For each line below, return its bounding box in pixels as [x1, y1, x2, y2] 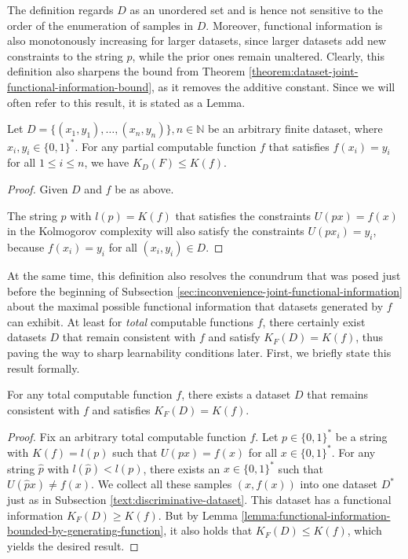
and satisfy [208, 329, 260, 345]
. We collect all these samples [91, 476, 232, 492]
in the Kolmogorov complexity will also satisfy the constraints [7, 222, 304, 239]
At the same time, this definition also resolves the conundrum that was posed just [7, 267, 401, 284]
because [7, 239, 45, 256]
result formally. [7, 359, 80, 376]
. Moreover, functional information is [206, 17, 383, 33]
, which [347, 522, 382, 539]
